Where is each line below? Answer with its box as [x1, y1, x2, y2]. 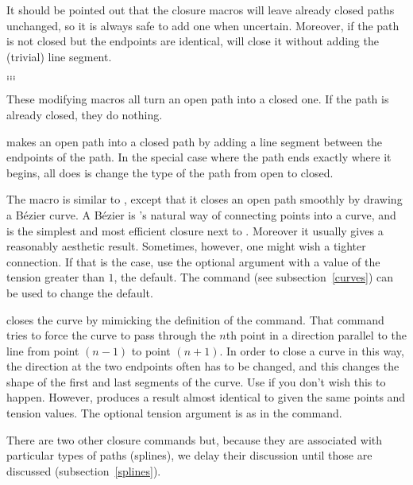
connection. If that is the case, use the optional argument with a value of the [6, 253, 380, 270]
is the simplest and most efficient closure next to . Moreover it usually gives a [6, 222, 384, 239]
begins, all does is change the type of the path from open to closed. [6, 164, 334, 180]
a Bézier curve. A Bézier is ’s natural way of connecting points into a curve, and [6, 206, 396, 223]
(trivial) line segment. [6, 48, 112, 64]
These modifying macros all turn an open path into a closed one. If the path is [6, 91, 389, 107]
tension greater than [6, 269, 105, 285]
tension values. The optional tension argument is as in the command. [6, 405, 342, 421]
